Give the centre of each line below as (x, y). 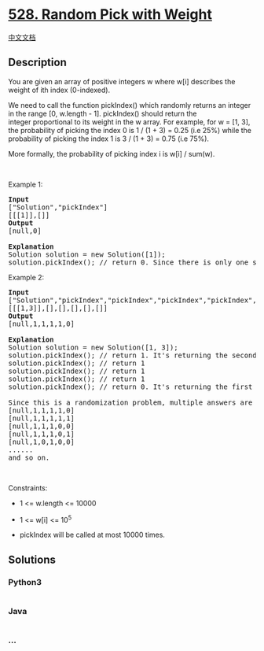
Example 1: (26, 184)
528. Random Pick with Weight (110, 15)
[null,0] (25, 231)
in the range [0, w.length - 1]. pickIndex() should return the (103, 113)
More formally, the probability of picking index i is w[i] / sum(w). (112, 154)
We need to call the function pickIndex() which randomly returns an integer (130, 105)
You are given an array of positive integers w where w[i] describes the (122, 81)
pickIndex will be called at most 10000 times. (92, 535)
